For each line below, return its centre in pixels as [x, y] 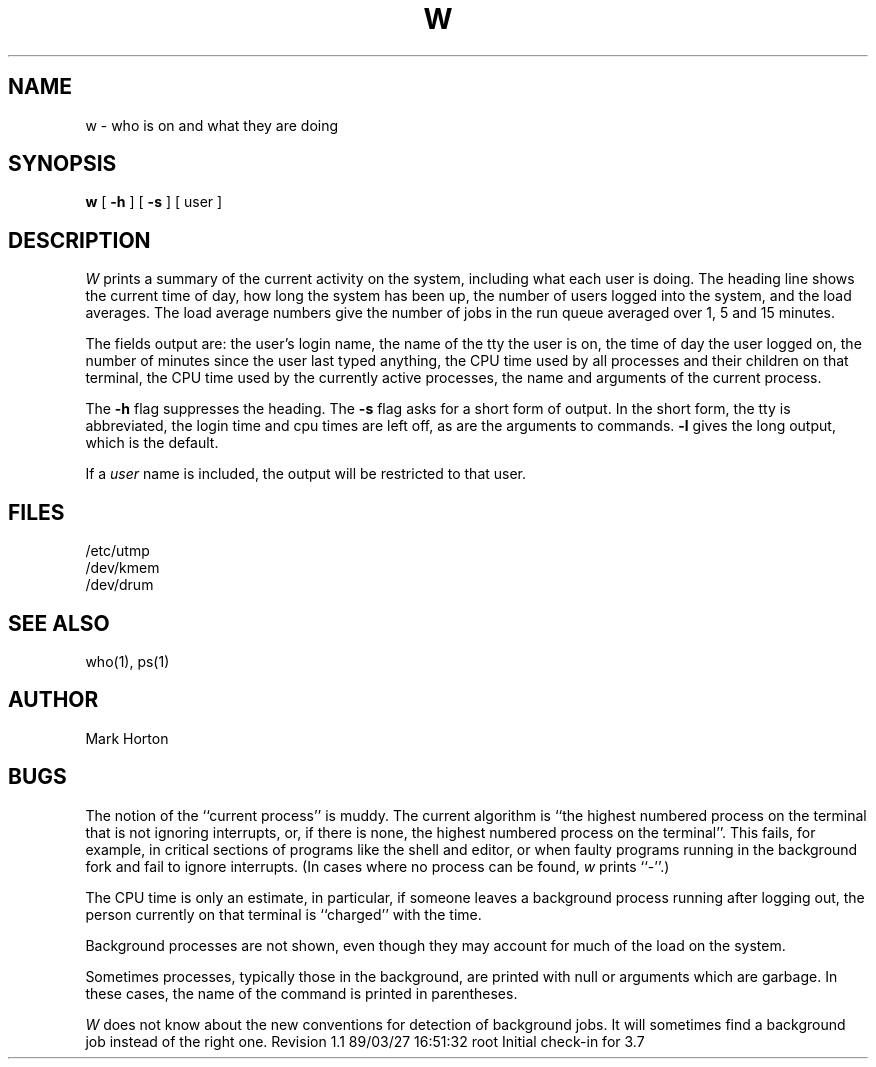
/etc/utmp [117, 551]
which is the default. [152, 443]
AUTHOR [53, 700]
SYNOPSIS [62, 164]
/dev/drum [119, 585]
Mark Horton [127, 738]
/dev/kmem [122, 568]
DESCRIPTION [79, 240]
